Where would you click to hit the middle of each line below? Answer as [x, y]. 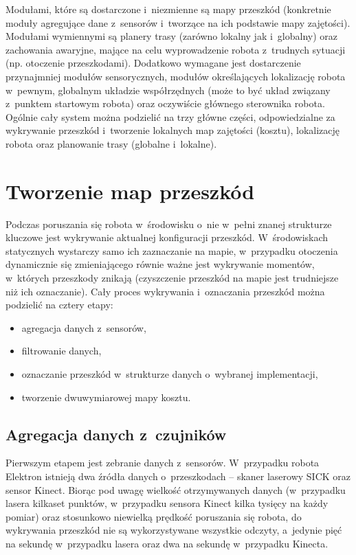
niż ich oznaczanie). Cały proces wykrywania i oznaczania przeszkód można [165, 291]
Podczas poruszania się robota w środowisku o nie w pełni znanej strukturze [169, 224]
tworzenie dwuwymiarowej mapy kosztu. [106, 397]
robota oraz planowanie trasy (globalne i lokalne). [111, 143]
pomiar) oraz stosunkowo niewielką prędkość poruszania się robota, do [154, 516]
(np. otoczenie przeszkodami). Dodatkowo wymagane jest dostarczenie [153, 63]
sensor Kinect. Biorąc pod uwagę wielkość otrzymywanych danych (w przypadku [176, 489]
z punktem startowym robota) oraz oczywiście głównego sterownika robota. [165, 103]
